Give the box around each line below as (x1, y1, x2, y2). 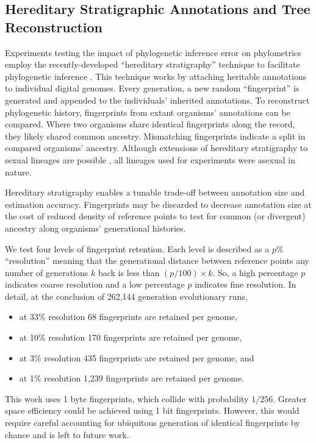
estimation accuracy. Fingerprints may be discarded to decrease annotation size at (5, 197, 312, 210)
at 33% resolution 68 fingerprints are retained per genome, (19, 310, 238, 323)
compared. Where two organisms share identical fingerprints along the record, (5, 118, 295, 130)
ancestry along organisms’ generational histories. (5, 221, 186, 234)
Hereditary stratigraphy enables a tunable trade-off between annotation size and (5, 186, 305, 199)
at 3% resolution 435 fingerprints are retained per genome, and (19, 351, 254, 364)
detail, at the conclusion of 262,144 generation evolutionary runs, (5, 289, 248, 302)
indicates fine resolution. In (195, 278, 296, 291)
